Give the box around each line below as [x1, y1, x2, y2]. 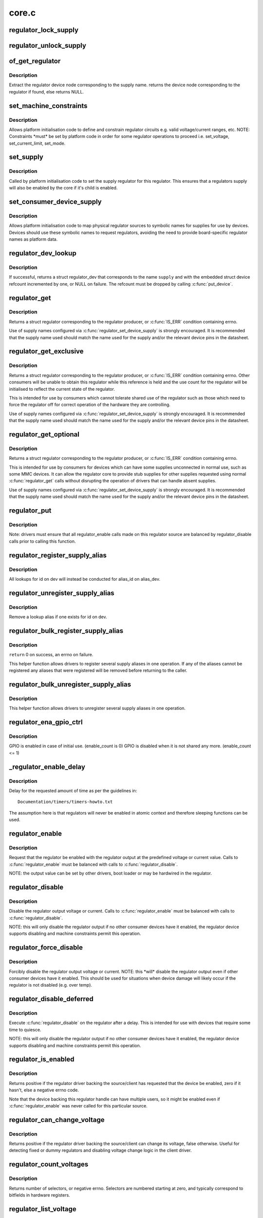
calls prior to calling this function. [9, 538, 76, 544]
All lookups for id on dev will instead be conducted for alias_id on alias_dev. [9, 576, 161, 582]
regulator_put [9, 507, 52, 515]
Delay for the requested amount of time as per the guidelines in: [9, 787, 137, 794]
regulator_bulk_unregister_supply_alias [9, 680, 131, 688]
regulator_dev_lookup [9, 249, 76, 257]
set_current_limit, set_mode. [9, 140, 66, 146]
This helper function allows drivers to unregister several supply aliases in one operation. [9, 705, 186, 711]
